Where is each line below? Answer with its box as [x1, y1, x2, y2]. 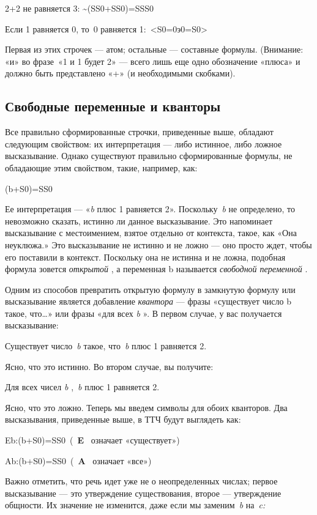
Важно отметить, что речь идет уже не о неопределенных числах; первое [5, 475, 278, 487]
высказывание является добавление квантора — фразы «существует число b [5, 295, 291, 308]
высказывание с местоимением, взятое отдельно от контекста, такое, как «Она [5, 226, 297, 239]
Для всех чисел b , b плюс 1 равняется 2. [5, 380, 160, 393]
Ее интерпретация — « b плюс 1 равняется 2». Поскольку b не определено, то [5, 202, 295, 215]
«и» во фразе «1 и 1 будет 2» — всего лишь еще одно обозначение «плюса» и [5, 54, 300, 67]
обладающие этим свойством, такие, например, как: [5, 161, 198, 174]
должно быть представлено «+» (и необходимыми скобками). [5, 67, 236, 80]
